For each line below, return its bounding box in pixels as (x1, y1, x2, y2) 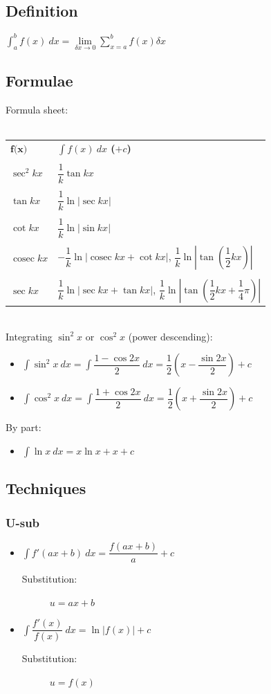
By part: (6, 420, 41, 435)
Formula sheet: (6, 102, 68, 117)
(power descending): (128, 329, 213, 343)
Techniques (6, 477, 86, 499)
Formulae (6, 70, 73, 91)
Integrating (6, 329, 53, 343)
